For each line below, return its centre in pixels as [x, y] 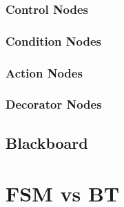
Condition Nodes [53, 40]
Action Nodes [44, 72]
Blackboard [47, 142]
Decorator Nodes [54, 104]
